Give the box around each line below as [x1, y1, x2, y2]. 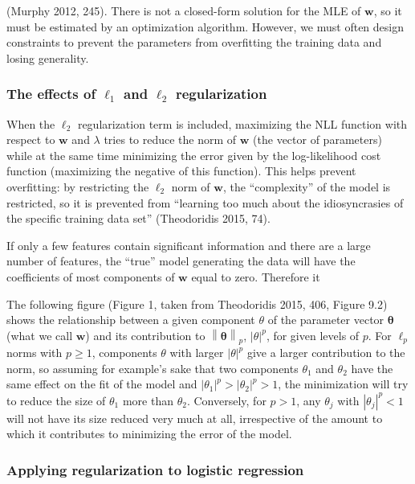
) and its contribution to [85, 326, 205, 343]
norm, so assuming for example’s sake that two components [6, 359, 299, 376]
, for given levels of [266, 326, 360, 343]
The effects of [6, 84, 96, 104]
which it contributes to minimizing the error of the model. [6, 425, 292, 442]
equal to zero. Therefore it [191, 268, 320, 285]
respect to [6, 131, 55, 148]
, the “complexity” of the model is [222, 178, 391, 195]
